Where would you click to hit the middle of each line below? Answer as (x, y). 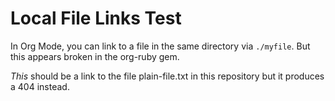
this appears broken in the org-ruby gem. (95, 56)
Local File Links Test (96, 18)
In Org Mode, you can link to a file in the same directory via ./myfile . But (160, 46)
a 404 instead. (40, 86)
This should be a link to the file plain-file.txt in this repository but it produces (167, 76)
